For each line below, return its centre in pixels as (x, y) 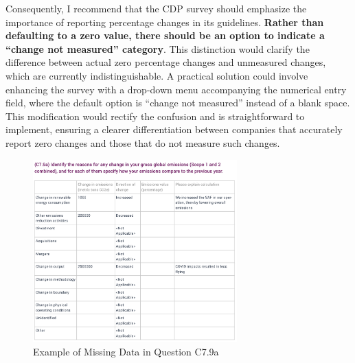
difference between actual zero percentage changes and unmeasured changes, (166, 62)
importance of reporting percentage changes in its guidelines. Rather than (165, 22)
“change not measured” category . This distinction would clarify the (158, 48)
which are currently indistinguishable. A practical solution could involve (157, 75)
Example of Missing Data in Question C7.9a (126, 351)
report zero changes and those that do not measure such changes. (143, 142)
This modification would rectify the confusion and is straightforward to (155, 116)
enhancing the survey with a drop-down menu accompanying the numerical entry (176, 89)
